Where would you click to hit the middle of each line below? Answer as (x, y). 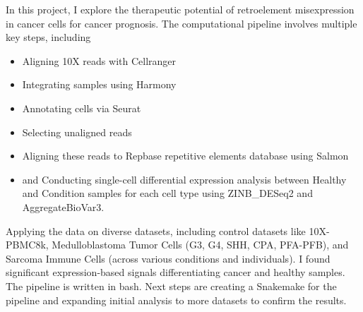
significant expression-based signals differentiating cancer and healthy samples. (175, 272)
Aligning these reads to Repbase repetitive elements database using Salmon (185, 156)
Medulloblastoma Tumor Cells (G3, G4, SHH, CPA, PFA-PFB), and (200, 245)
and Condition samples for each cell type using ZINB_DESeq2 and (167, 193)
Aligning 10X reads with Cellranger (99, 60)
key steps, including (48, 37)
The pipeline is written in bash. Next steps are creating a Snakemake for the (171, 286)
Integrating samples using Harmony (99, 84)
